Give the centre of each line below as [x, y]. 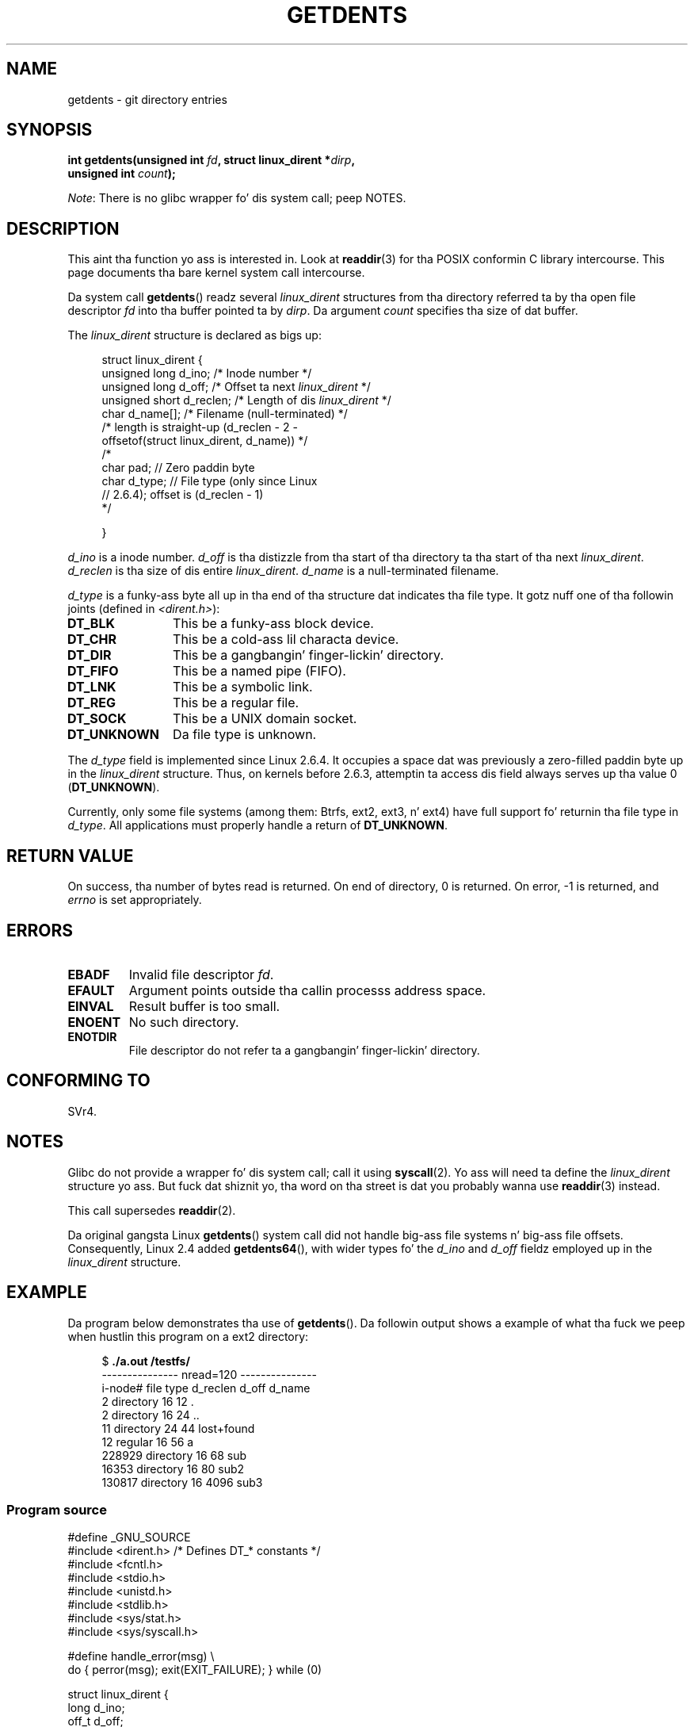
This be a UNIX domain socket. [265, 719]
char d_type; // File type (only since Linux [210, 481]
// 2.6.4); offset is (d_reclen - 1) [183, 495]
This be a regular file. [236, 703]
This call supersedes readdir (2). [152, 1210]
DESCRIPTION [63, 228]
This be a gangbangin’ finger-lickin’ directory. [309, 655]
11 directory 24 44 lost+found [178, 1428]
